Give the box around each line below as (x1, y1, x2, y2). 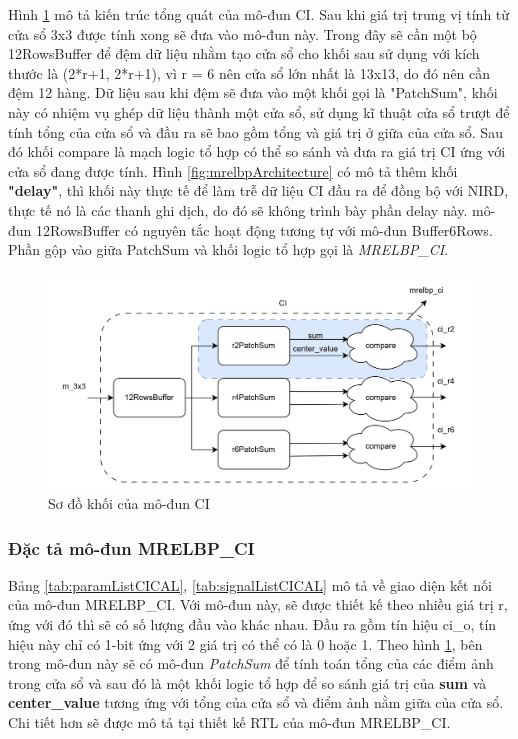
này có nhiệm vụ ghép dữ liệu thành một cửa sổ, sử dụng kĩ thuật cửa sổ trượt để (8, 101, 510, 122)
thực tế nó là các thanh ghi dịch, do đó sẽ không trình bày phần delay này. (8, 199, 468, 220)
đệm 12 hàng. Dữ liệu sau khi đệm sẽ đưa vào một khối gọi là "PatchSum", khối (8, 82, 498, 103)
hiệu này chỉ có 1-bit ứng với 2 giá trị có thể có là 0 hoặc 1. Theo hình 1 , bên (8, 633, 483, 654)
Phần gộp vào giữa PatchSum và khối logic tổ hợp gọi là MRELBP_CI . (8, 239, 449, 260)
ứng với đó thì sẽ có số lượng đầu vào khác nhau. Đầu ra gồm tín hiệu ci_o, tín (8, 614, 497, 635)
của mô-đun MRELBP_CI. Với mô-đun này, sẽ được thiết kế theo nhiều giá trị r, (8, 594, 508, 615)
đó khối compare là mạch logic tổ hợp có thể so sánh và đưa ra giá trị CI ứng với (8, 141, 506, 162)
